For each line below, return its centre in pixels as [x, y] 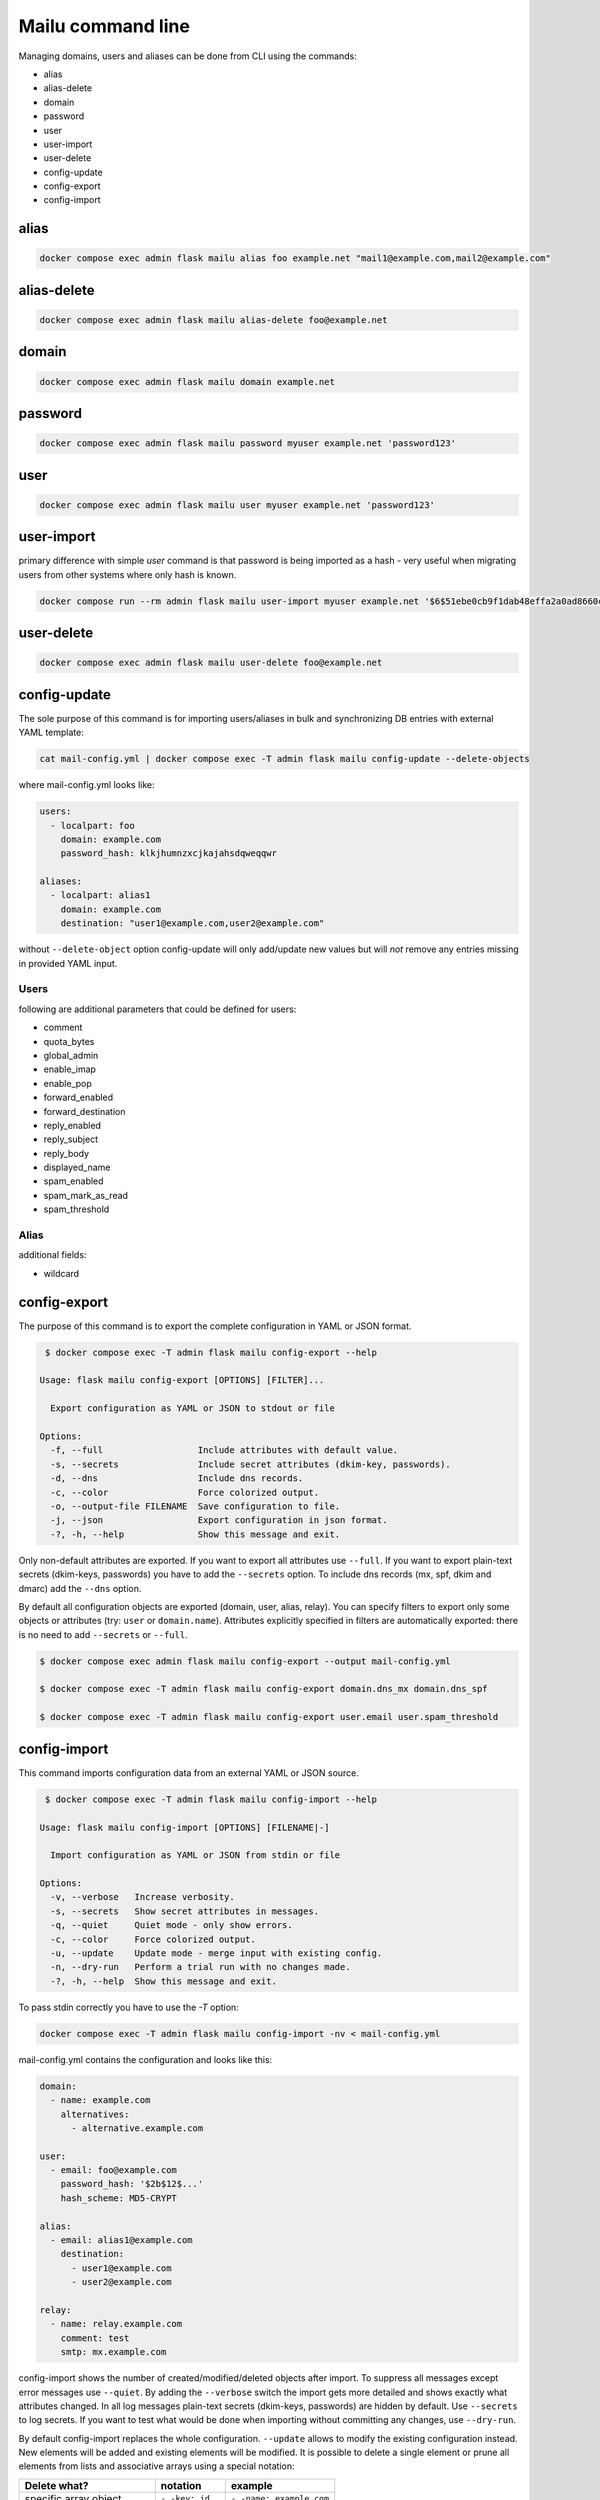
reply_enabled [72, 1125]
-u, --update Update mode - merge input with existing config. [216, 1953]
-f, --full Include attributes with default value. [224, 1450]
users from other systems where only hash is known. [127, 574]
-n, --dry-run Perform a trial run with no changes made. [200, 1967]
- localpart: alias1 [100, 895]
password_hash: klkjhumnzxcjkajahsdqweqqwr [168, 853]
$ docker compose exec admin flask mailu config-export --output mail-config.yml [245, 1661]
